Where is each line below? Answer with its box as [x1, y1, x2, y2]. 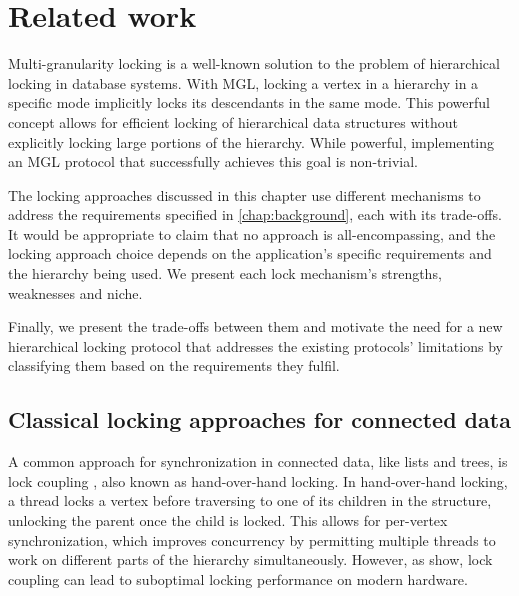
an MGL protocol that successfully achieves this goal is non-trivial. [8, 151, 418, 172]
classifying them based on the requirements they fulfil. [8, 355, 340, 376]
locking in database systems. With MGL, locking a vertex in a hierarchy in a [8, 72, 479, 93]
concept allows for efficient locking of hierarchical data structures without [8, 111, 458, 132]
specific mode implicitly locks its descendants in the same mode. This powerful [8, 92, 490, 113]
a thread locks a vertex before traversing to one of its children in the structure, [8, 490, 492, 511]
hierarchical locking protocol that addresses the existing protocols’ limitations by [8, 335, 503, 356]
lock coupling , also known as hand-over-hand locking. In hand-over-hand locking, [8, 470, 508, 491]
